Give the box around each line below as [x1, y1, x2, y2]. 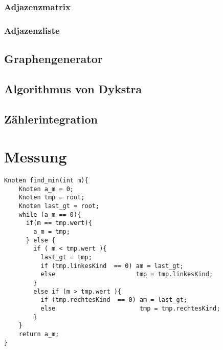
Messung [4, 146, 67, 167]
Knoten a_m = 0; [18, 185, 74, 193]
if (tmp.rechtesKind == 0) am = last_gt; [40, 296, 187, 304]
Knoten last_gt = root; [18, 202, 100, 210]
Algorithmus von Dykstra [4, 80, 142, 96]
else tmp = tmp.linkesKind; [40, 271, 213, 278]
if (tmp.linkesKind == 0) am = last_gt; [40, 262, 184, 270]
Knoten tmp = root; [18, 194, 85, 201]
